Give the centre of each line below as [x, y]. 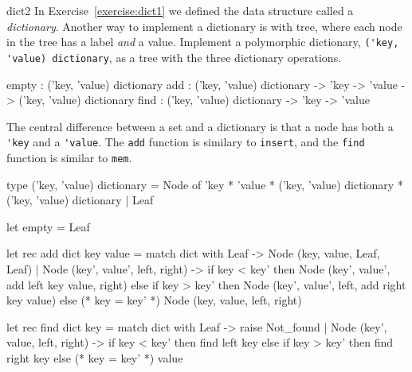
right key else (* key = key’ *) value [95, 357]
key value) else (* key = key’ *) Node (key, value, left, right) [154, 300]
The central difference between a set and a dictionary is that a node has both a [200, 126]
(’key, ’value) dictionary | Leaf [80, 200]
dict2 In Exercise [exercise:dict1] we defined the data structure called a [180, 10]
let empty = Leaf [48, 226]
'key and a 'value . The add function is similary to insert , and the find [186, 142]
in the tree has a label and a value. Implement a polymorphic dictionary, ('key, [203, 42]
